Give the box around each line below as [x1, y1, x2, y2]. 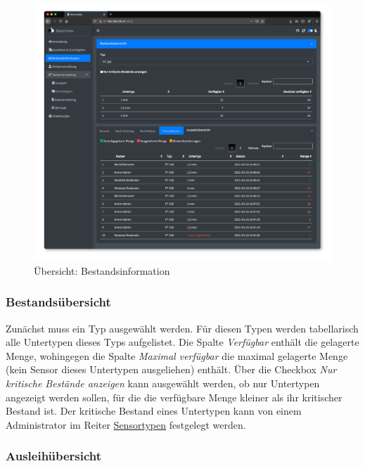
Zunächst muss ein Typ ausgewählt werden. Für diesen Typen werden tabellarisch [6, 321, 359, 335]
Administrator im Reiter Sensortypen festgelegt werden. [6, 417, 246, 432]
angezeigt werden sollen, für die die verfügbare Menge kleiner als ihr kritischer [6, 389, 342, 404]
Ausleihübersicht [6, 447, 102, 465]
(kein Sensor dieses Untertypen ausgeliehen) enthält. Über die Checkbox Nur [6, 362, 337, 377]
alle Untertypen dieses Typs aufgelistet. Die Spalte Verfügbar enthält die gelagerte [6, 335, 359, 349]
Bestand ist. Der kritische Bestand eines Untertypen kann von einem [6, 403, 302, 418]
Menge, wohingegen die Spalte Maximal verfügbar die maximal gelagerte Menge [6, 348, 348, 363]
